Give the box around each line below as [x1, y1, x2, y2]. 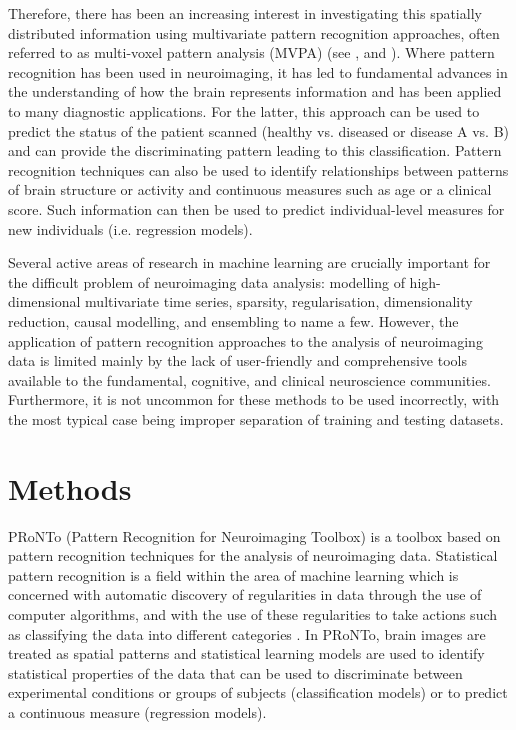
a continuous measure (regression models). [8, 701, 267, 722]
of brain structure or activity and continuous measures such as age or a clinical [8, 179, 492, 200]
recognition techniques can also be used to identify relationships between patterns [8, 159, 509, 180]
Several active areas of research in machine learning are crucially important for [8, 252, 491, 273]
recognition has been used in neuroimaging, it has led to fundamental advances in [8, 61, 508, 82]
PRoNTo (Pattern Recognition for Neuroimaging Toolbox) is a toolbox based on [8, 525, 501, 546]
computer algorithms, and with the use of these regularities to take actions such [8, 603, 498, 624]
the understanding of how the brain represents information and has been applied [8, 81, 502, 102]
